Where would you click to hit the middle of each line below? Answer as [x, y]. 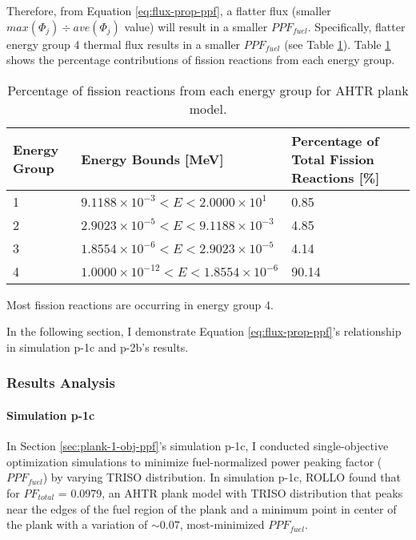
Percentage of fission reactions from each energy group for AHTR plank [208, 90]
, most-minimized [222, 524]
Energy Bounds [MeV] [152, 159]
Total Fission [333, 159]
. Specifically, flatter [356, 26]
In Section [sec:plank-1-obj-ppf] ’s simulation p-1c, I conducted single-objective [198, 446]
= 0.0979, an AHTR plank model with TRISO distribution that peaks [230, 492]
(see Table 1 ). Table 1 [338, 44]
